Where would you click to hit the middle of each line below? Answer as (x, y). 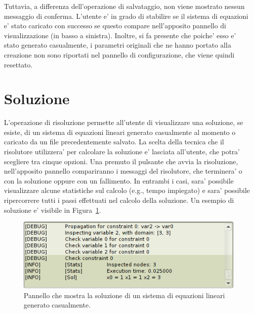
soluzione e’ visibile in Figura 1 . (53, 210)
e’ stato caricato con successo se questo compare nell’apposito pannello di (115, 26)
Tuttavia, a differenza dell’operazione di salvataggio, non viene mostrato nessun (124, 6)
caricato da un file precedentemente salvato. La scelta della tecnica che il (114, 142)
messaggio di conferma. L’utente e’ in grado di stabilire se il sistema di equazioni (126, 16)
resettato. (18, 64)
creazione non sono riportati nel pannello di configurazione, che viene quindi (119, 54)
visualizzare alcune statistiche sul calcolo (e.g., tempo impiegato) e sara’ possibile (127, 190)
